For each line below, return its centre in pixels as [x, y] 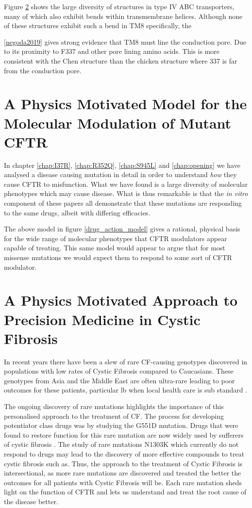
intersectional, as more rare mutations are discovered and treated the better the [123, 473]
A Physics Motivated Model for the [126, 104]
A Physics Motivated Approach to [121, 300]
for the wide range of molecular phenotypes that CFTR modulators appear [116, 238]
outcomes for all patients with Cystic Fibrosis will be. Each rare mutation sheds [123, 482]
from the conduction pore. [43, 70]
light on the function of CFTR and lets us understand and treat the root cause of [125, 492]
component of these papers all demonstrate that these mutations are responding [123, 203]
